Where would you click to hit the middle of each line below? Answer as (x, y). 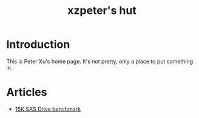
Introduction (38, 44)
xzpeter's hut (102, 11)
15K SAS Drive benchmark (48, 109)
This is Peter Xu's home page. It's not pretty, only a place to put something (100, 61)
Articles (27, 92)
